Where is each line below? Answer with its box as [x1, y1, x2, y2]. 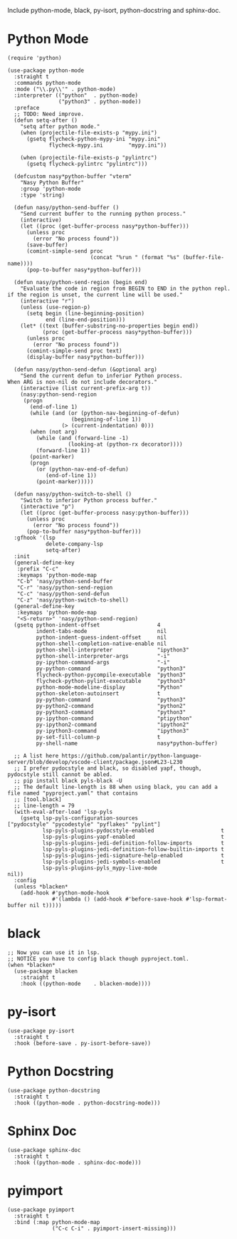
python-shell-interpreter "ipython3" [36, 646, 190, 654]
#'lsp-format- [185, 895, 228, 903]
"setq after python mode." [20, 122, 100, 130]
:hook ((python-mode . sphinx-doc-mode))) [14, 1159, 142, 1166]
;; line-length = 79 [14, 802, 75, 809]
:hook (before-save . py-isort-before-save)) [14, 1040, 152, 1047]
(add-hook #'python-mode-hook [20, 889, 110, 896]
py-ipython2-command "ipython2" [36, 721, 190, 728]
